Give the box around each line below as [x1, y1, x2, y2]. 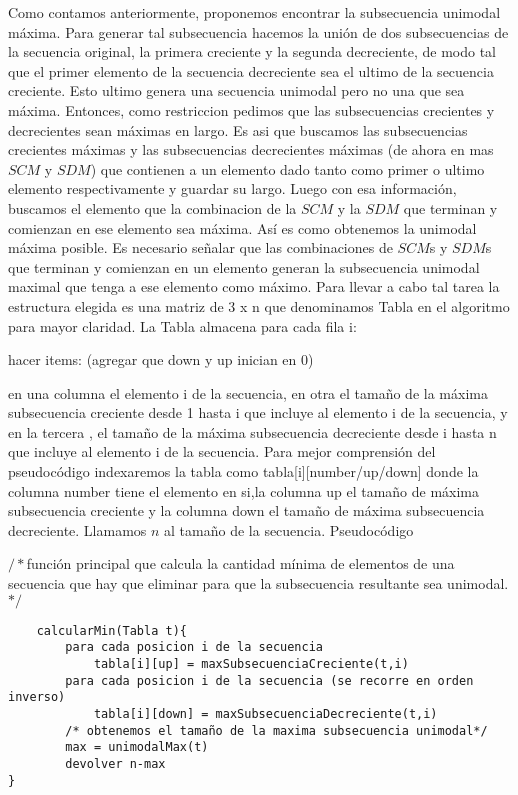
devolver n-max [65, 756, 166, 771]
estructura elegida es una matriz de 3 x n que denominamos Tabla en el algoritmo [8, 295, 510, 316]
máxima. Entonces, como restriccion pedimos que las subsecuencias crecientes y [8, 99, 495, 120]
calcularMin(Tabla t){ [36, 623, 187, 638]
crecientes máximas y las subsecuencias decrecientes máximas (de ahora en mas [8, 139, 494, 160]
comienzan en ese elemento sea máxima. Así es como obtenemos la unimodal [8, 217, 477, 238]
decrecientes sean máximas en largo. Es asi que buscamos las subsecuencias [8, 119, 468, 140]
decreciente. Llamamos [8, 519, 147, 540]
